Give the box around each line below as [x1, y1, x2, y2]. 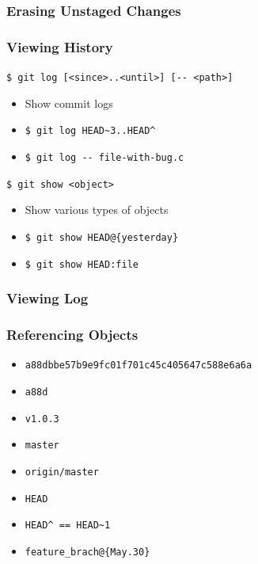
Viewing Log [6, 288, 89, 308]
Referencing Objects [6, 324, 138, 344]
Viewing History [6, 36, 113, 56]
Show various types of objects [25, 201, 169, 218]
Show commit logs [25, 94, 113, 111]
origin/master [25, 466, 99, 478]
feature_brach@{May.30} [25, 546, 150, 558]
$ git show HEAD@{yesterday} [25, 231, 179, 243]
